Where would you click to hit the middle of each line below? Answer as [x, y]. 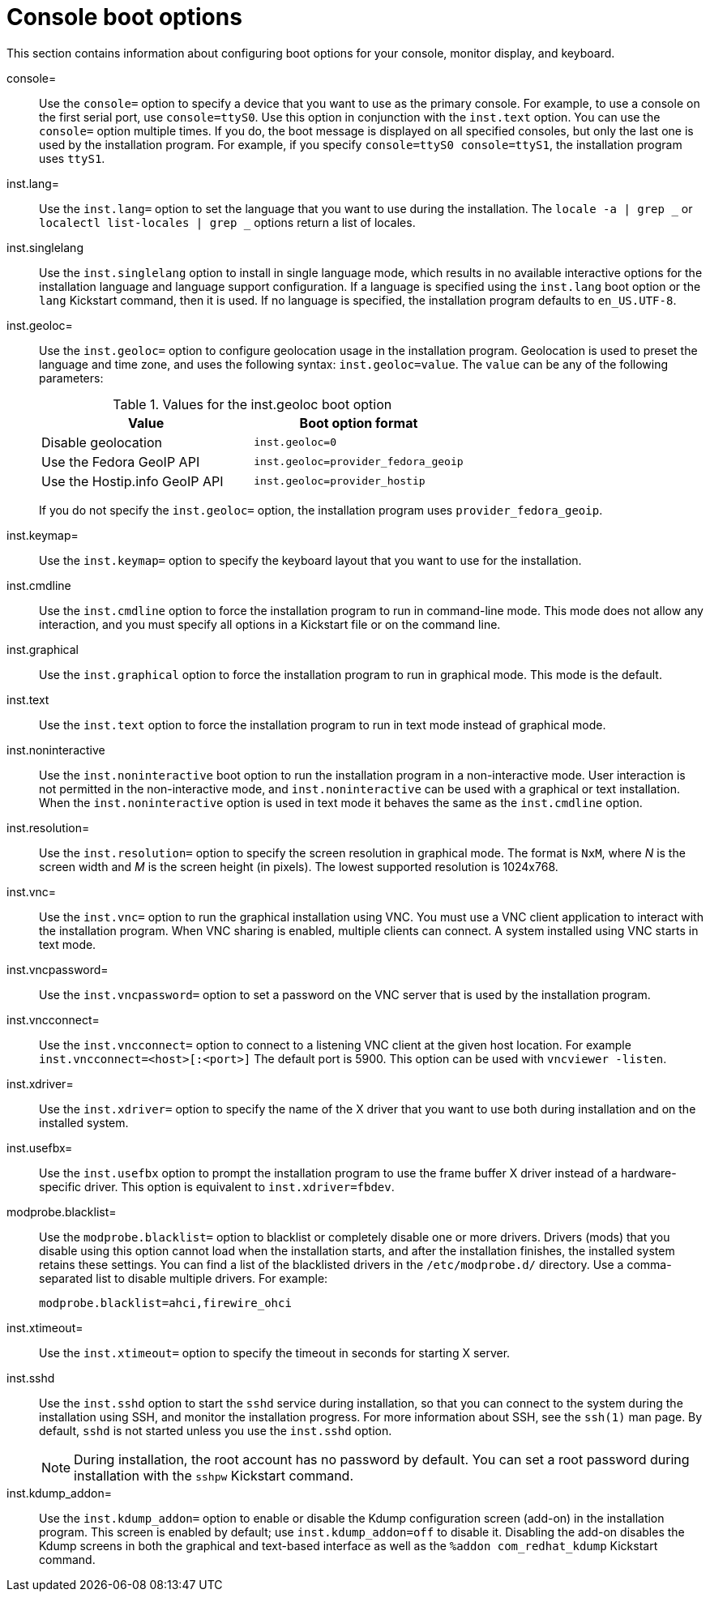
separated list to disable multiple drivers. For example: [184, 1278]
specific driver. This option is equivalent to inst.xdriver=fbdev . [217, 1186]
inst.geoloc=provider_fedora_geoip [359, 462]
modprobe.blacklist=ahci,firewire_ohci [165, 1303]
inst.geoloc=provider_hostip [340, 481]
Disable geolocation [102, 442]
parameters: [71, 378]
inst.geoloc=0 [295, 442]
